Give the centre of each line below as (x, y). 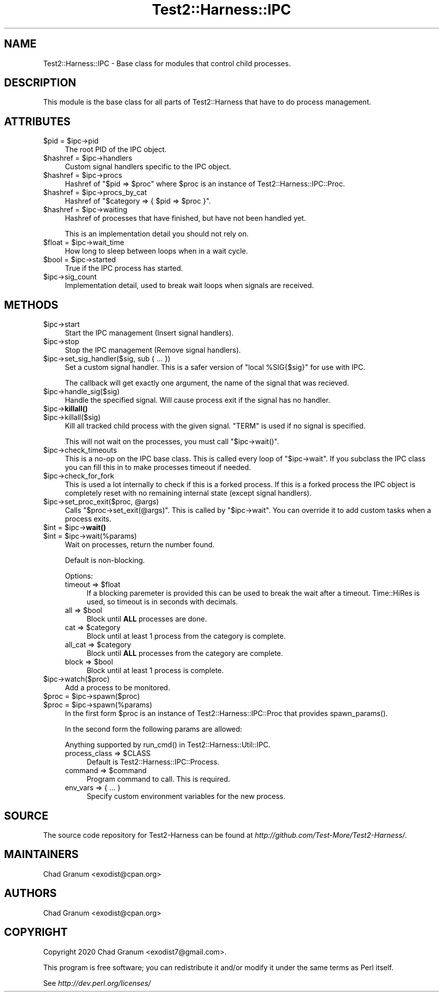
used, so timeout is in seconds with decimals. (162, 602)
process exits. (88, 519)
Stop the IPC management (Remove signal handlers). (153, 350)
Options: (79, 576)
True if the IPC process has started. (124, 268)
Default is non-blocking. (105, 560)
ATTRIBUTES (37, 121)
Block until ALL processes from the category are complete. (185, 653)
